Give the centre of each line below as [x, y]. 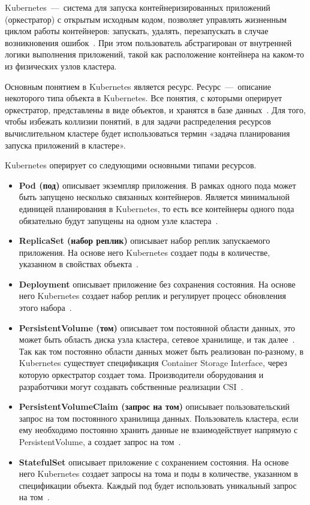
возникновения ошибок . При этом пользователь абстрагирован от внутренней [148, 42]
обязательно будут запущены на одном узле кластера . [118, 220]
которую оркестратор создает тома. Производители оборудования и [141, 375]
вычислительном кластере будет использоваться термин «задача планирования [148, 133]
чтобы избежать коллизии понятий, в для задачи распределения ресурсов [138, 121]
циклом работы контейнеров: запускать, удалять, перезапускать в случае [137, 31]
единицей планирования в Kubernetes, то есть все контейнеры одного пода [156, 208]
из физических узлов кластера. [61, 66]
